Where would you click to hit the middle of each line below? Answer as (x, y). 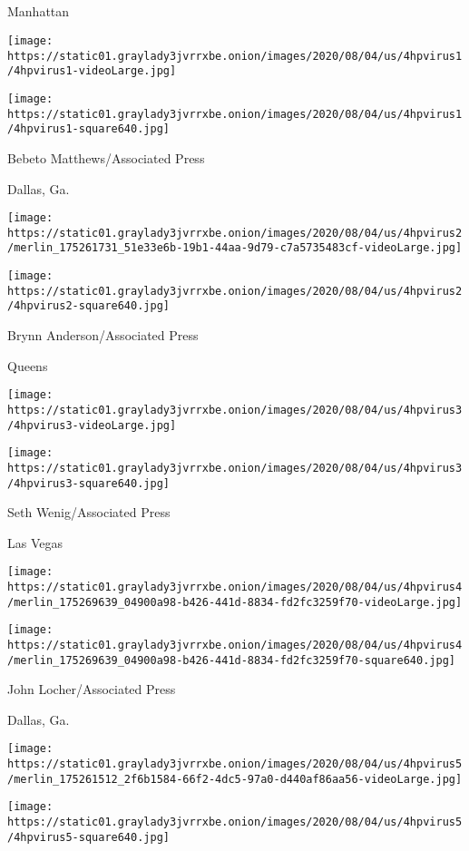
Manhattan (39, 11)
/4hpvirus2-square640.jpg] (88, 306)
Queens (28, 365)
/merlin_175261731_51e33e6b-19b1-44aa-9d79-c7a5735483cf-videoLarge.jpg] (235, 248)
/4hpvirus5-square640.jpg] (88, 837)
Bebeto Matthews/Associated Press (106, 157)
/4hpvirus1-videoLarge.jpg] (92, 71)
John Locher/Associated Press (92, 689)
